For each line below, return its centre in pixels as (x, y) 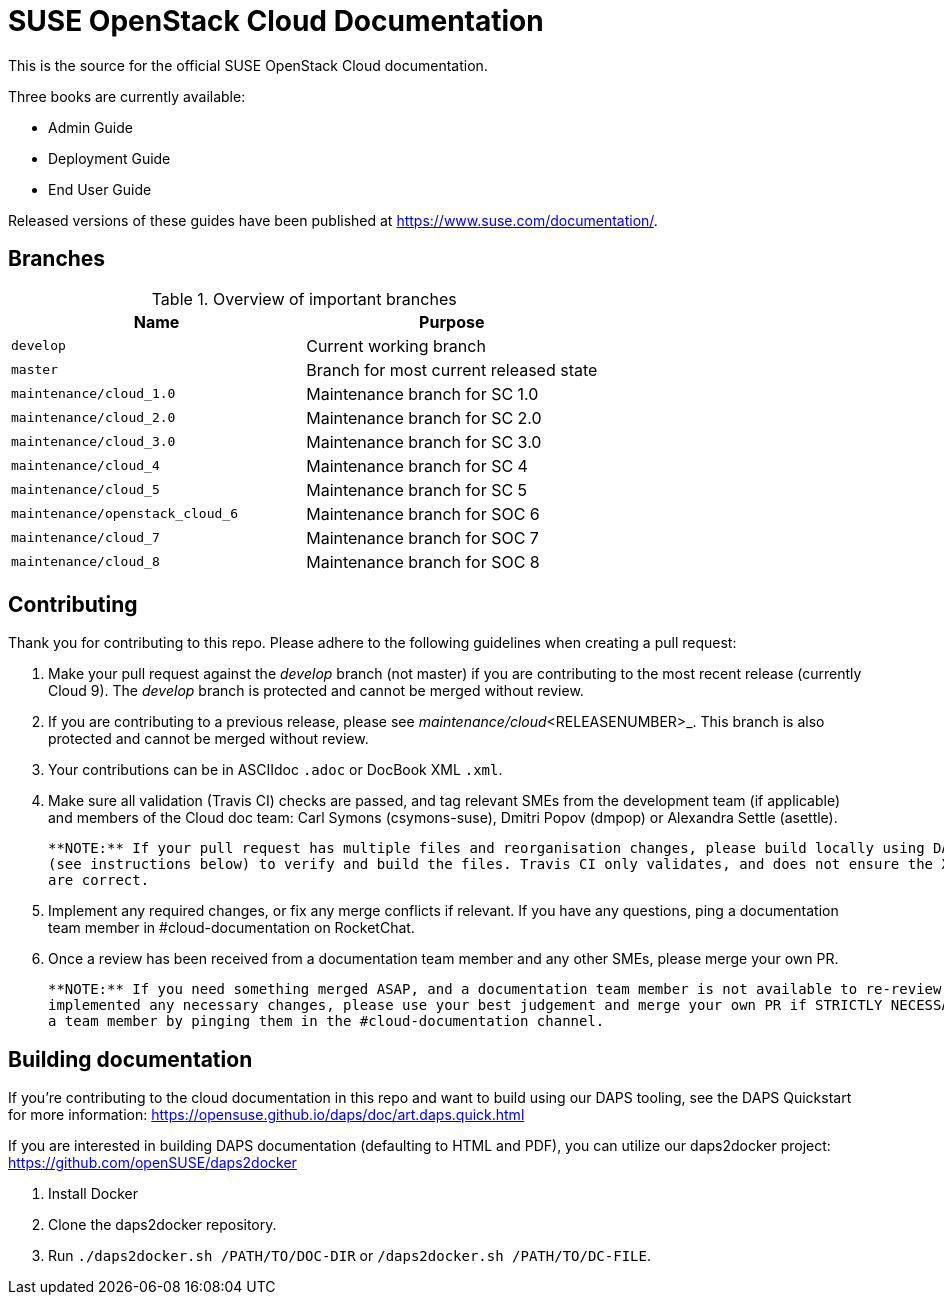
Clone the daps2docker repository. (162, 1225)
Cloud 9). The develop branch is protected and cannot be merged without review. (316, 691)
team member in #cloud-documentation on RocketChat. (231, 928)
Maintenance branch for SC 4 (417, 465)
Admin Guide (90, 127)
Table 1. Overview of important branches (304, 298)
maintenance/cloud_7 (85, 538)
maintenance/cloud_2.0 (93, 418)
